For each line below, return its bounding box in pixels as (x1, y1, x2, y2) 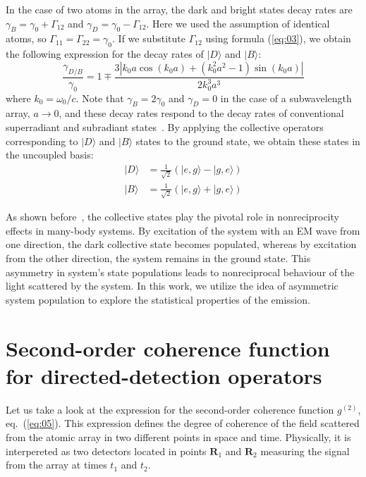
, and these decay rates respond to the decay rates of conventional (59, 106, 344, 120)
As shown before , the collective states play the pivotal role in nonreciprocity (6, 209, 339, 224)
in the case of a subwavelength (220, 90, 352, 105)
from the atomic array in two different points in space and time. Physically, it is (6, 429, 351, 444)
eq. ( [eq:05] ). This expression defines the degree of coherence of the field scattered (6, 416, 360, 430)
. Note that (75, 90, 124, 105)
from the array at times (6, 457, 107, 472)
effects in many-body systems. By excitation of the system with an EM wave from (6, 223, 360, 237)
